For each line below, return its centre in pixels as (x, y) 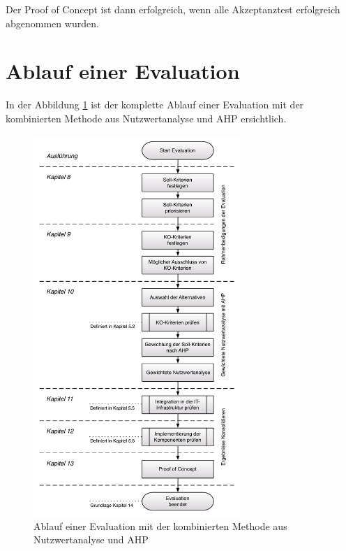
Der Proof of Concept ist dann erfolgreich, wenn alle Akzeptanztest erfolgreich (173, 9)
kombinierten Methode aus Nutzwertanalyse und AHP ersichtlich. (146, 118)
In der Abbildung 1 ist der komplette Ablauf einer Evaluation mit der (155, 105)
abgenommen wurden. (52, 23)
